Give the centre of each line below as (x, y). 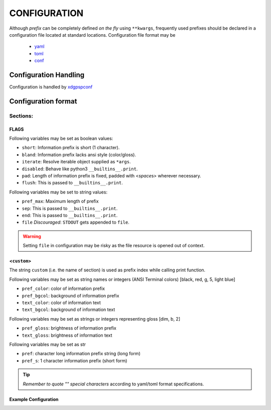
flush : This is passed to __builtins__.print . (72, 183)
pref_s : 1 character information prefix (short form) (75, 361)
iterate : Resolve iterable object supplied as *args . (76, 162)
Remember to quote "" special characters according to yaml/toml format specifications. (113, 384)
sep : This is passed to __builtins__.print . (70, 208)
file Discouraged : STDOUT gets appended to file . (76, 222)
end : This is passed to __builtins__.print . (70, 215)
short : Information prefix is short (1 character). (71, 148)
